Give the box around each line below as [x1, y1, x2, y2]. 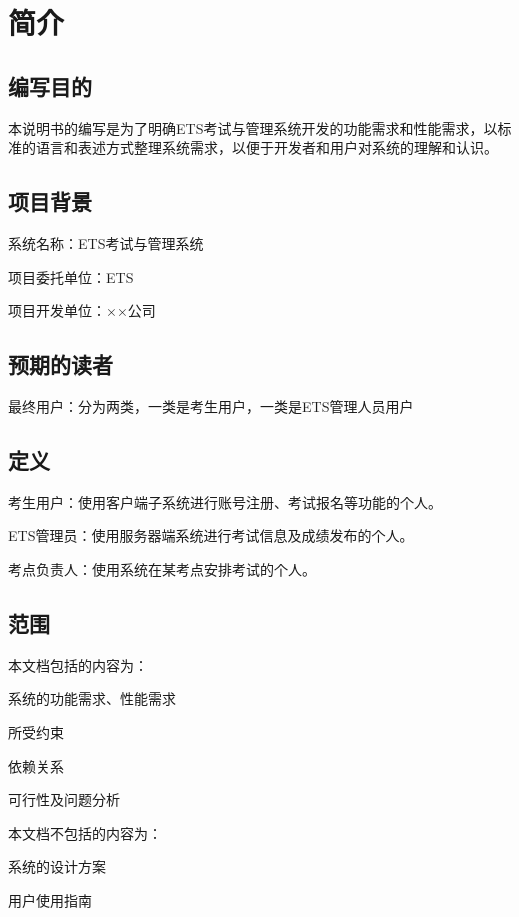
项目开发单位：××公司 [8, 300, 156, 321]
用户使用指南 [8, 889, 92, 910]
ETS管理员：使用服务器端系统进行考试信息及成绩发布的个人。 [8, 525, 414, 546]
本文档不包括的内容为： [8, 822, 162, 843]
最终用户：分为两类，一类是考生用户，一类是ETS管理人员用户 [8, 395, 414, 416]
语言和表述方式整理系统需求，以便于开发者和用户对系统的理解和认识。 [35, 137, 498, 158]
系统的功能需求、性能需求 [8, 688, 176, 709]
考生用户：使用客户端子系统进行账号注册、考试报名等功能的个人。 [8, 491, 442, 512]
